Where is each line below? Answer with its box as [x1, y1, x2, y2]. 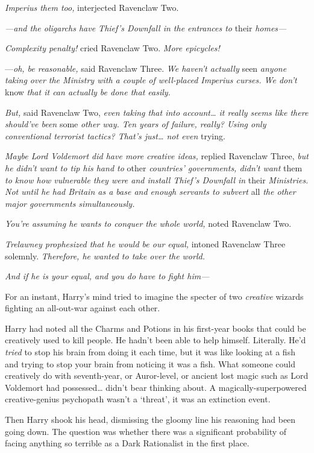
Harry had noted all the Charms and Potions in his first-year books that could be [5, 322, 306, 334]
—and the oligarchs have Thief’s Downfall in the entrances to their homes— [5, 21, 287, 34]
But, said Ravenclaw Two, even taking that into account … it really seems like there [5, 106, 309, 118]
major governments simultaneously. [5, 197, 135, 209]
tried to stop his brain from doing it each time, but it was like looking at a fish [5, 346, 295, 358]
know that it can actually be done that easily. [5, 85, 171, 98]
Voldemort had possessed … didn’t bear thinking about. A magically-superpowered [5, 381, 307, 393]
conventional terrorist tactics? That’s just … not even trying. [5, 129, 225, 142]
